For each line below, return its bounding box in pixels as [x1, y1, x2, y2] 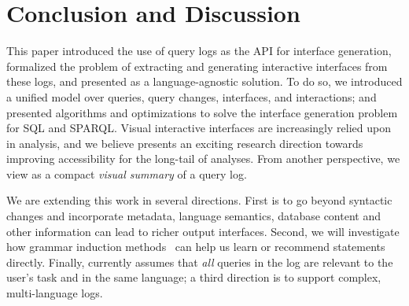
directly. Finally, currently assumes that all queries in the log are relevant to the [6, 253, 393, 270]
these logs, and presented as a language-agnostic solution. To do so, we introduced [6, 73, 403, 90]
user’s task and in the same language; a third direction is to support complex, [6, 269, 381, 286]
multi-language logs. [6, 285, 103, 301]
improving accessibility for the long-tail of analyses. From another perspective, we [6, 150, 400, 167]
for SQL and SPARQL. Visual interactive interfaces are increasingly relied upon [6, 120, 391, 136]
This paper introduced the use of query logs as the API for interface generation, [6, 42, 392, 59]
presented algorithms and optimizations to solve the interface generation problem [6, 104, 398, 120]
